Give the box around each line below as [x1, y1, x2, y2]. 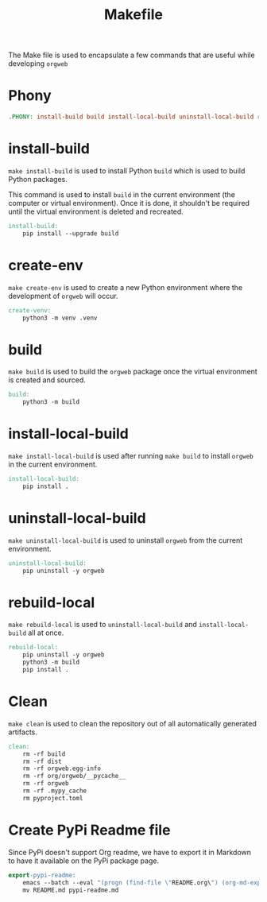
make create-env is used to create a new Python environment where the [8, 282, 243, 292]
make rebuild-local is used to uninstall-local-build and [8, 620, 197, 629]
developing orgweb [8, 59, 68, 68]
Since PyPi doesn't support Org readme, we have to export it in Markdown [8, 847, 252, 857]
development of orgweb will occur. [8, 291, 118, 300]
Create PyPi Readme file [8, 821, 171, 839]
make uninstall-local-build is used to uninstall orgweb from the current [8, 535, 243, 545]
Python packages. [8, 174, 68, 184]
